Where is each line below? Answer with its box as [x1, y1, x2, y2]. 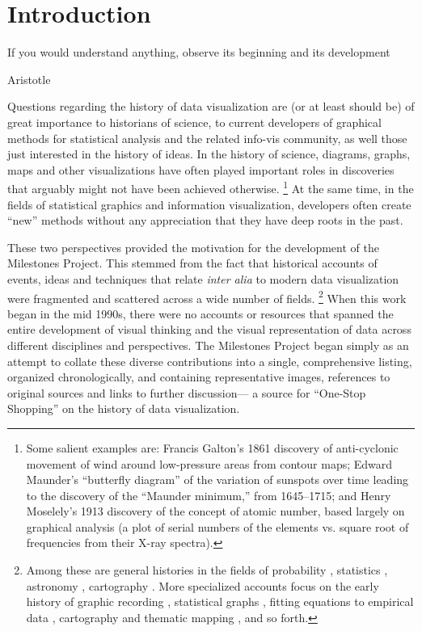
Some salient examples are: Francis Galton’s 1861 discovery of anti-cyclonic [26, 439, 399, 456]
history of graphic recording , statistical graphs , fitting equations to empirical [26, 593, 414, 610]
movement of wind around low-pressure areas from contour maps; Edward [26, 455, 393, 472]
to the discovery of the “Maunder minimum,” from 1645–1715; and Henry [26, 486, 391, 503]
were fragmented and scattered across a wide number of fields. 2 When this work [7, 287, 407, 306]
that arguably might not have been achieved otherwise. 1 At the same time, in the [7, 178, 414, 196]
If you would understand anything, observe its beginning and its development [7, 44, 390, 61]
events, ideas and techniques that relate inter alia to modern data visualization [7, 270, 399, 287]
